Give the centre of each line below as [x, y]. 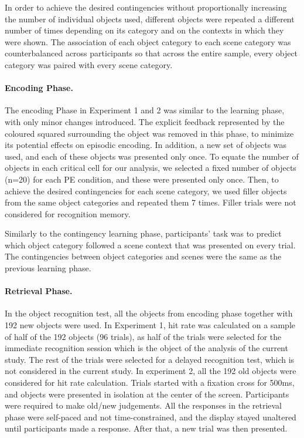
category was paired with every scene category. [89, 64]
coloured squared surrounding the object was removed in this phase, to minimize [149, 133]
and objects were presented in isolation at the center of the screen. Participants [147, 394]
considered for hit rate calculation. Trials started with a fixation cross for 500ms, [150, 383]
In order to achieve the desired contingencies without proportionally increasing [146, 7]
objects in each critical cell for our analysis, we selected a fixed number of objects [151, 168]
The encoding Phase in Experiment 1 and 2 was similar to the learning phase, [145, 110]
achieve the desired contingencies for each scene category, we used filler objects [146, 191]
